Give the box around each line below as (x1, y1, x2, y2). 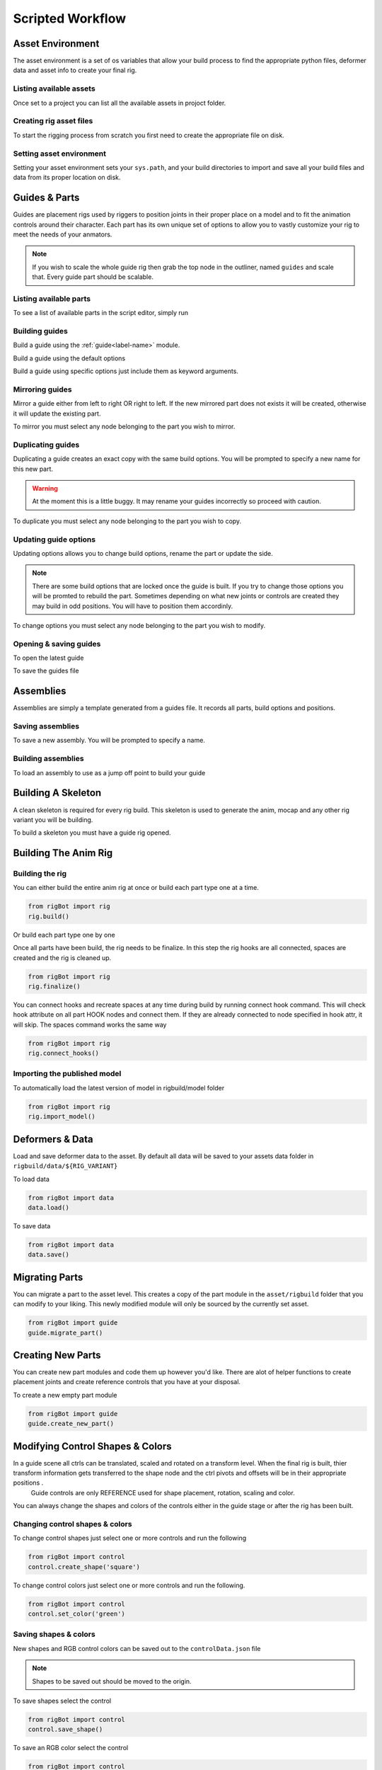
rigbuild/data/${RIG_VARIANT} (13, 1162, 118, 1170)
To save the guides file (13, 666, 79, 675)
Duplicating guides (13, 440, 80, 450)
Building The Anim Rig (13, 847, 113, 860)
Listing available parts (13, 294, 91, 304)
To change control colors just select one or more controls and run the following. (13, 1581, 245, 1589)
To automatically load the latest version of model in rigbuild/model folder (13, 1083, 225, 1092)
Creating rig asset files (13, 116, 93, 126)
